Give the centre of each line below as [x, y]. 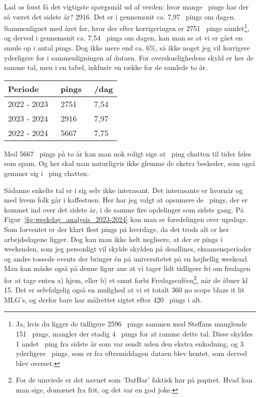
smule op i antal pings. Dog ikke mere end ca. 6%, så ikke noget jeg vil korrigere [127, 48]
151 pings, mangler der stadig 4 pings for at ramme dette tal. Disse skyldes [134, 333]
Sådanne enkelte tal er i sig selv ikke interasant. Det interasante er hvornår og [123, 190]
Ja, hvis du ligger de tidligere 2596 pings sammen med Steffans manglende [131, 324]
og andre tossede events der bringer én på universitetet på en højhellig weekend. [126, 258]
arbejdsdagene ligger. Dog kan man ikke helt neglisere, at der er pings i [113, 239]
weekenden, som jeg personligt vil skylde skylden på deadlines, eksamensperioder [128, 249]
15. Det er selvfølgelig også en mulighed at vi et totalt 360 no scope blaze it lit [124, 290]
